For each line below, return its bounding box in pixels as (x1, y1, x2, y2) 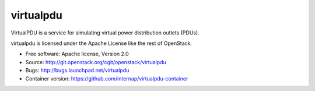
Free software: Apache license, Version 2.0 (25, 50, 129, 58)
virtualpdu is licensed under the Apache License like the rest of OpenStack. (10, 40, 192, 47)
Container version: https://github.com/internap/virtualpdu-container (25, 75, 188, 82)
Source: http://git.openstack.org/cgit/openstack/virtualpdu (25, 58, 166, 65)
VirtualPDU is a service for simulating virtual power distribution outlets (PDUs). (10, 29, 199, 36)
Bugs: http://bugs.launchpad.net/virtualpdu (25, 67, 129, 74)
